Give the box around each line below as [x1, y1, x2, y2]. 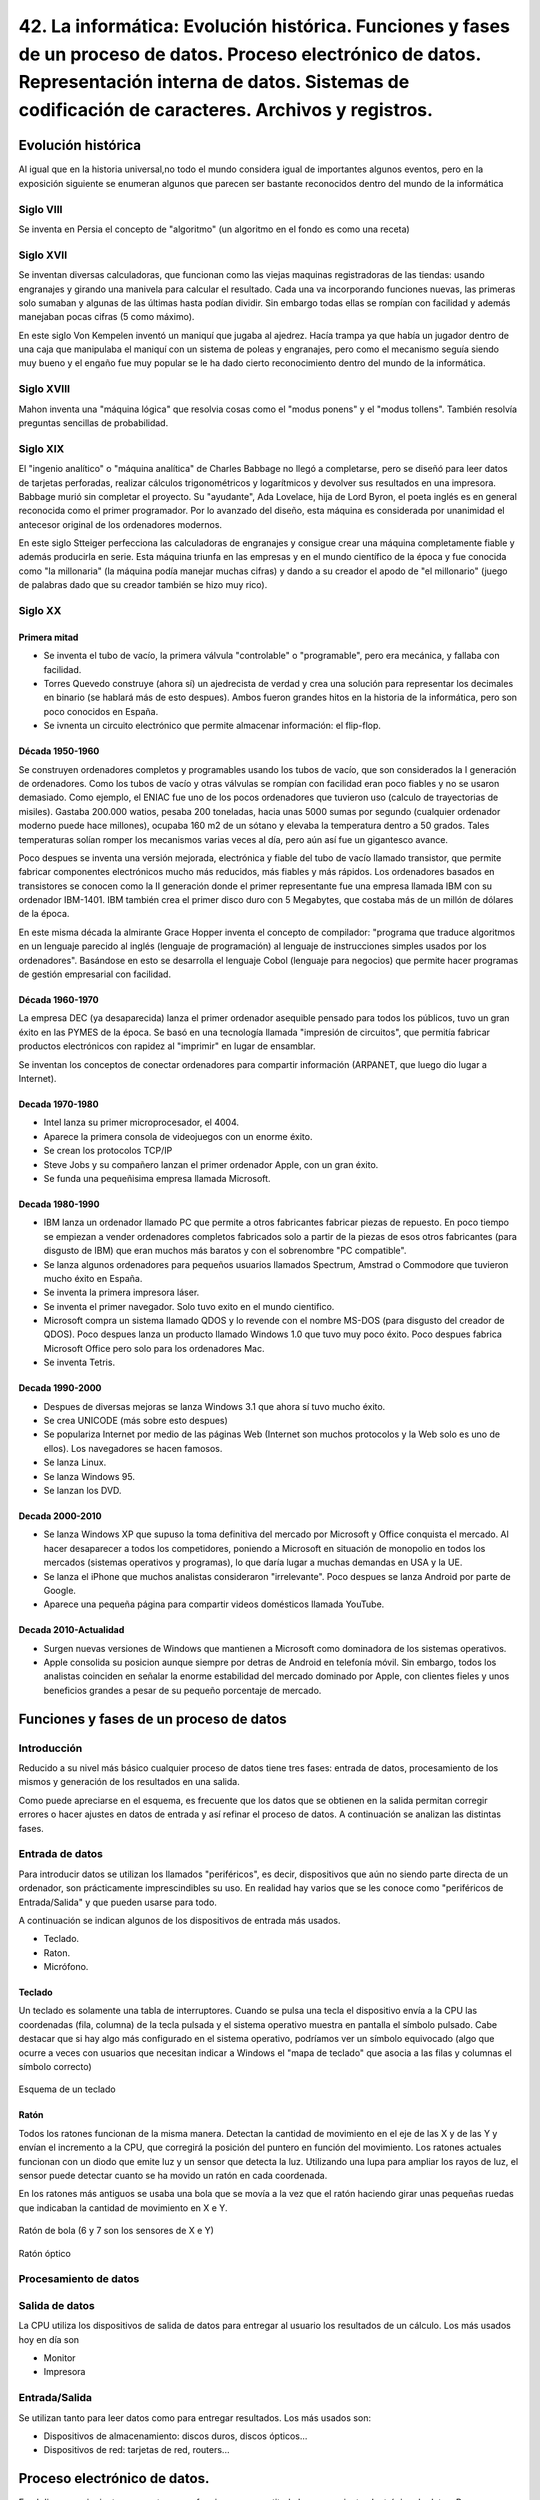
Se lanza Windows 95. [43, 1470, 135, 1482]
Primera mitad [18, 631, 79, 643]
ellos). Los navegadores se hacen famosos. [43, 1442, 223, 1454]
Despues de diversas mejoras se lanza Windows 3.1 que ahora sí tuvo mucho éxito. [43, 1400, 386, 1412]
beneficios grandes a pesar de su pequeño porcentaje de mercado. [43, 1684, 322, 1696]
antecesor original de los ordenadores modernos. [18, 518, 223, 530]
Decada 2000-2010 [18, 1510, 102, 1522]
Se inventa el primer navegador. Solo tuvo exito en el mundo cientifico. [43, 1300, 335, 1312]
